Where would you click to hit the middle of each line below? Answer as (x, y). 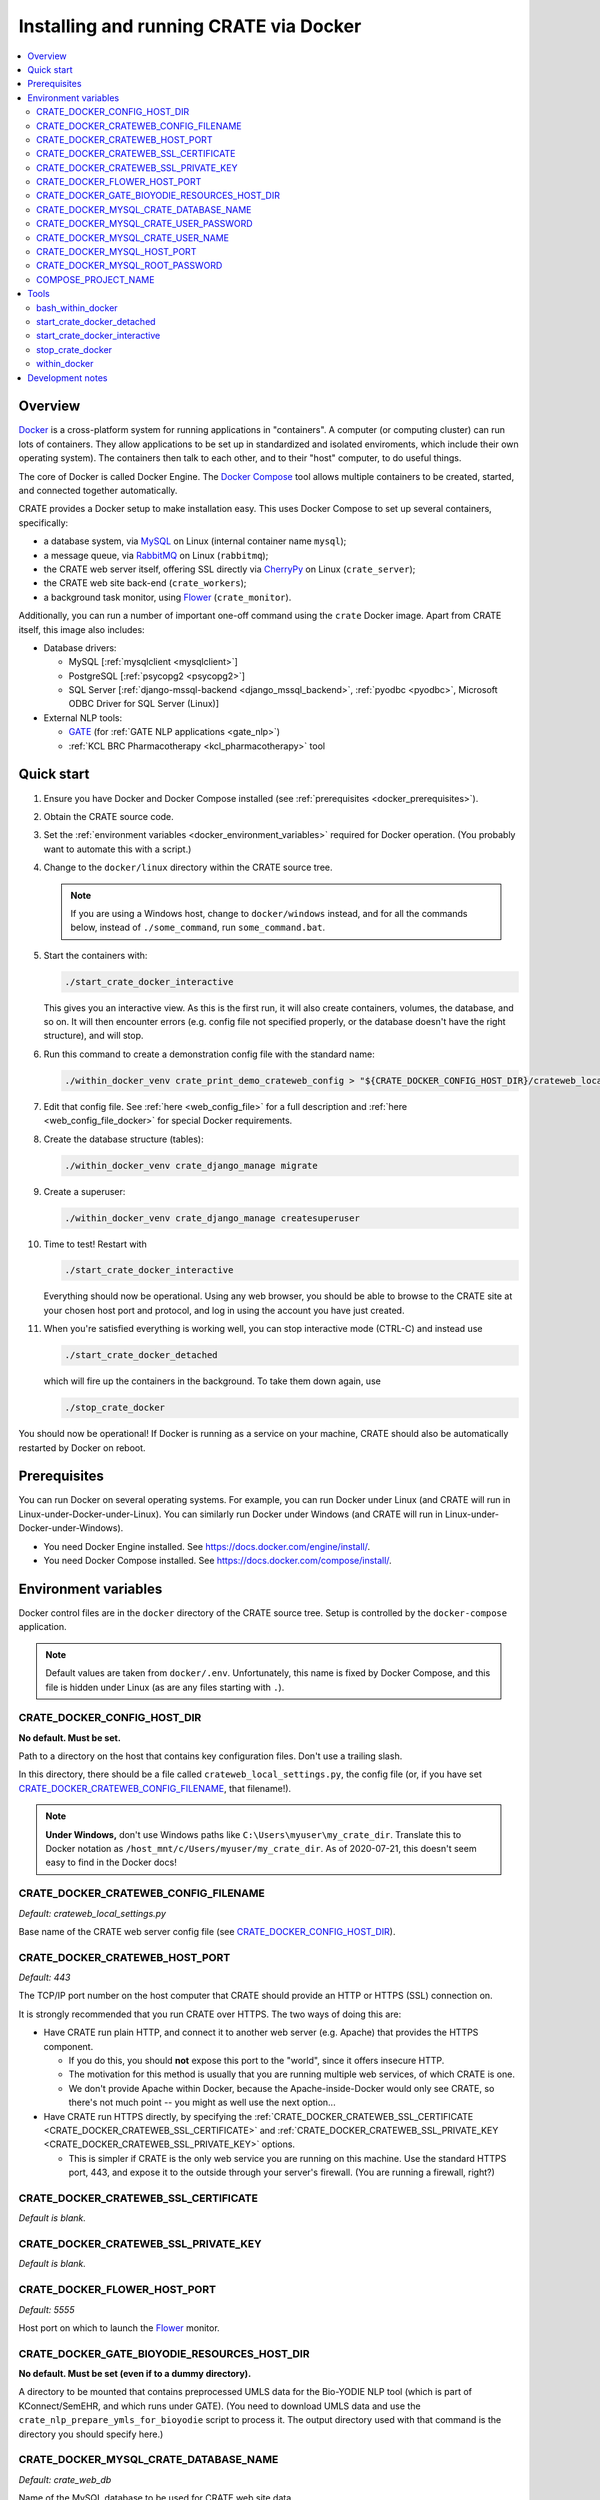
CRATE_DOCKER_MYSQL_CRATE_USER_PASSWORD (145, 224)
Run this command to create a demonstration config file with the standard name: (209, 1054)
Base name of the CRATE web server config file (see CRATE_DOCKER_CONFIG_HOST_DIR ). (207, 1931)
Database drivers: (80, 647)
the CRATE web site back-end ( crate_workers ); (145, 583)
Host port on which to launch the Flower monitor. (119, 2327)
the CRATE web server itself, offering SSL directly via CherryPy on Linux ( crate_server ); (229, 569)
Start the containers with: (95, 955)
